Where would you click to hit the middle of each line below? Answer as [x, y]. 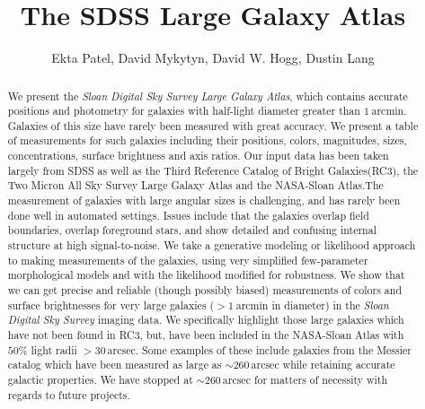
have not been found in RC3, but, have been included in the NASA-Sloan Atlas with [206, 335]
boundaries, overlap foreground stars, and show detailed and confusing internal [192, 230]
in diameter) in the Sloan [330, 305]
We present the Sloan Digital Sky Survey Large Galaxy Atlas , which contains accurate [208, 96]
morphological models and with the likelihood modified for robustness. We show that [206, 275]
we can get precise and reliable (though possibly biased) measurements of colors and [205, 290]
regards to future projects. [69, 394]
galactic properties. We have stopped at [100, 379]
